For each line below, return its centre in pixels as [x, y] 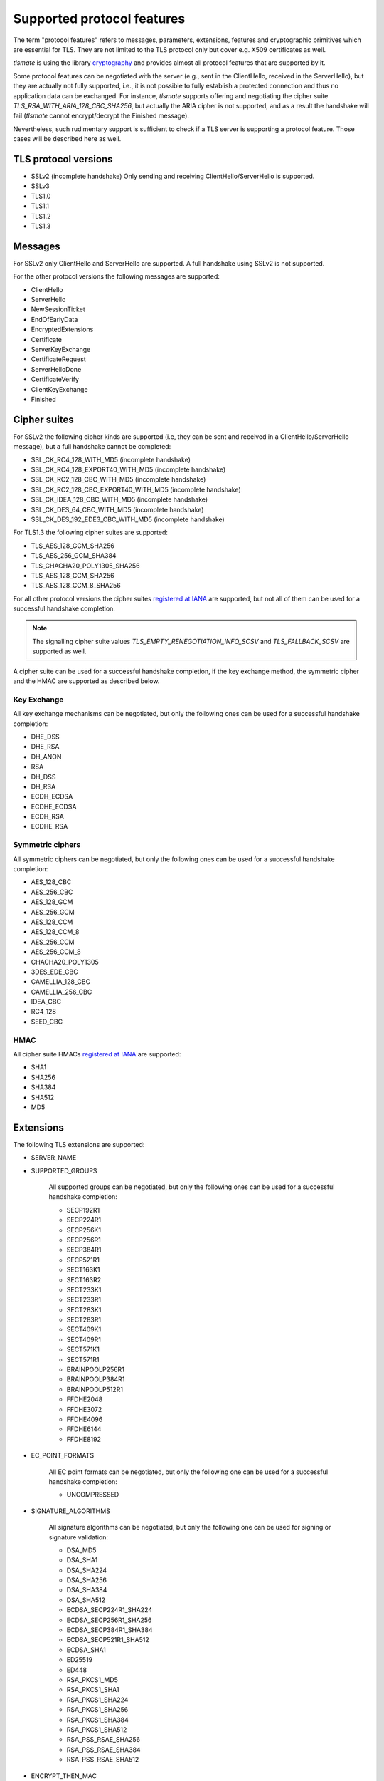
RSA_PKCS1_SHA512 [97, 1729]
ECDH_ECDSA [52, 796]
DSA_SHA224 [87, 1570]
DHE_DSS [45, 737]
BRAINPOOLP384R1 [96, 1379]
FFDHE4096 [85, 1419]
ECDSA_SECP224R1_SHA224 [110, 1610]
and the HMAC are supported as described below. [86, 681]
